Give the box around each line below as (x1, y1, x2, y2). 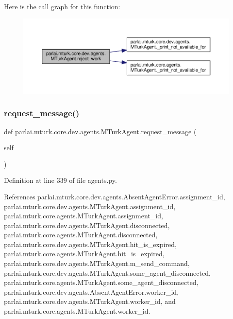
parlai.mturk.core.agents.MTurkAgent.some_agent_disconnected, (4, 277, 199, 287)
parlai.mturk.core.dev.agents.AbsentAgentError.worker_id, (4, 286, 179, 297)
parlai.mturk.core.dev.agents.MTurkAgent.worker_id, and (4, 296, 176, 306)
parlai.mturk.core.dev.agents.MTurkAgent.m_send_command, (4, 258, 190, 268)
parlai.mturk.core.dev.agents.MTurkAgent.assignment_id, (4, 201, 176, 211)
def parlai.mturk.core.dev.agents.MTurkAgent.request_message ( (4, 126, 197, 136)
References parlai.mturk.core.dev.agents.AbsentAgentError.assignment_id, (4, 191, 225, 201)
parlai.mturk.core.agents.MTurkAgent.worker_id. (4, 306, 150, 316)
